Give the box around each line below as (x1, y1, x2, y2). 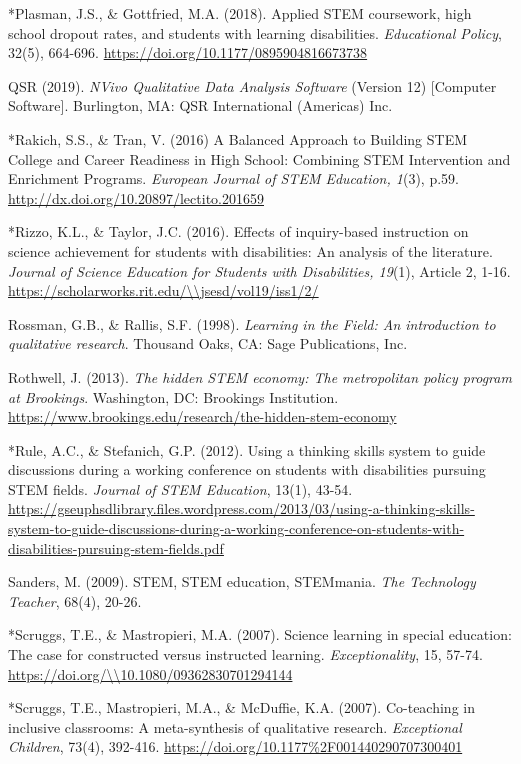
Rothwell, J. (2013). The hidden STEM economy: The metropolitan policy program (8, 366, 512, 387)
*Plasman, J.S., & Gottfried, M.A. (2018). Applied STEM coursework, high (8, 3, 472, 23)
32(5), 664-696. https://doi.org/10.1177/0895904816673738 (8, 42, 368, 63)
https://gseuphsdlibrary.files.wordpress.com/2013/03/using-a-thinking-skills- (8, 498, 475, 519)
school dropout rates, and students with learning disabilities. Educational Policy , (8, 22, 502, 43)
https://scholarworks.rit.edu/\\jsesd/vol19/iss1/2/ (8, 280, 319, 301)
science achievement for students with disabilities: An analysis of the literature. (8, 240, 493, 261)
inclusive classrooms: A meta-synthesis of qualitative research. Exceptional (8, 716, 462, 737)
